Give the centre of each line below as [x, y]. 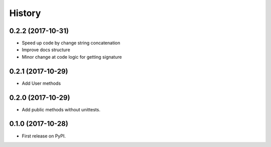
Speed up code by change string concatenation [71, 43]
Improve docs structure [46, 50]
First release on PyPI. [44, 136]
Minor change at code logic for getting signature [72, 57]
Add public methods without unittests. [61, 109]
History [25, 13]
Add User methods [41, 83]
